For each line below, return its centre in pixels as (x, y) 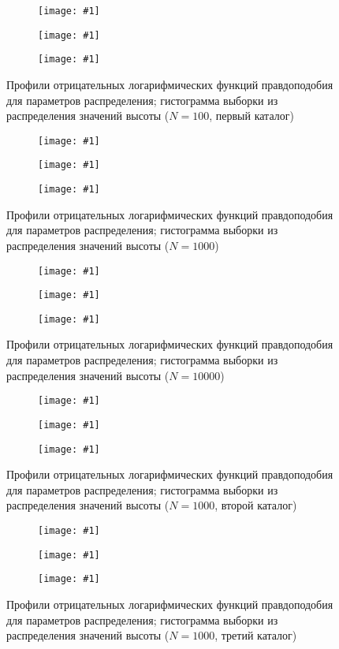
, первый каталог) (251, 116)
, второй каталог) (256, 505)
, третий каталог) (256, 635)
